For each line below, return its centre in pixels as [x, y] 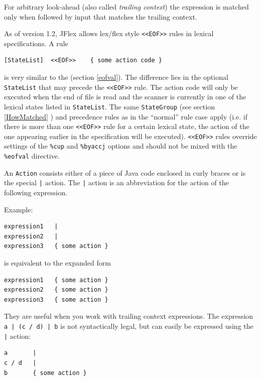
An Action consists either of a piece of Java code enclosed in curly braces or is [125, 172]
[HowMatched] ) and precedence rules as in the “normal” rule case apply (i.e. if [126, 116]
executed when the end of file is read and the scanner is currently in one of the [125, 97]
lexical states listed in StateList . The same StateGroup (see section [109, 106]
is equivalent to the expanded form [57, 263]
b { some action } [45, 373]
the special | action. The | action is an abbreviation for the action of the [116, 182]
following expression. [36, 193]
